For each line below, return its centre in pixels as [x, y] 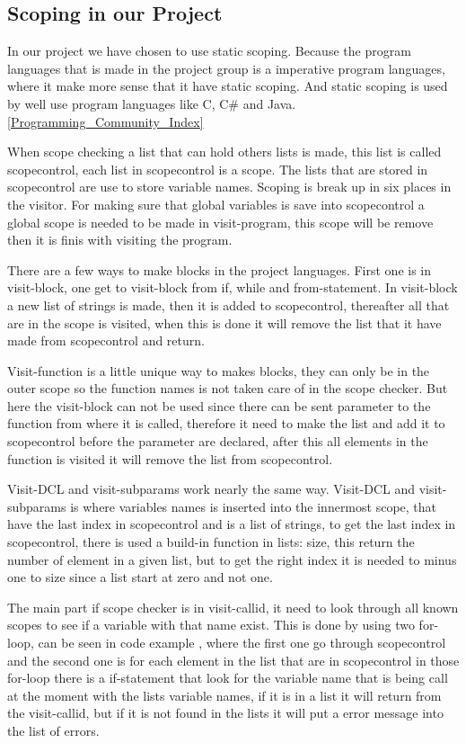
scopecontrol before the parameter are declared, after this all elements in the [218, 441]
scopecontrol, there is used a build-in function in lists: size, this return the [211, 542]
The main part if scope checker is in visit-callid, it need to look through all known [233, 607]
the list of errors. [53, 730]
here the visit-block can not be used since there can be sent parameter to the [219, 405]
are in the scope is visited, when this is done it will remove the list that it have [224, 322]
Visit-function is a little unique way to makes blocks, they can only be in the [219, 370]
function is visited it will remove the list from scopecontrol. [170, 458]
